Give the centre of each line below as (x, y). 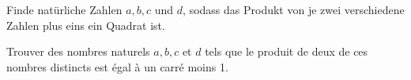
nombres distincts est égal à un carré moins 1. (117, 66)
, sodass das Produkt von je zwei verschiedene (294, 9)
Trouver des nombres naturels (78, 51)
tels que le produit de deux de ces (287, 51)
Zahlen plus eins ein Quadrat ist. (86, 25)
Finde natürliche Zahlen (64, 9)
